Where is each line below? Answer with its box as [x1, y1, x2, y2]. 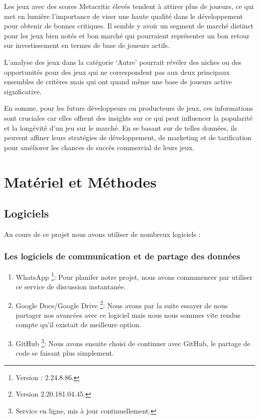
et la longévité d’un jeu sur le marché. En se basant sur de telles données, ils [4, 122, 238, 133]
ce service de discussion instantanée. [15, 281, 126, 291]
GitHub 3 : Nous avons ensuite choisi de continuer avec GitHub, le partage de [15, 336, 251, 348]
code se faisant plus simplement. [15, 348, 114, 358]
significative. [4, 86, 42, 96]
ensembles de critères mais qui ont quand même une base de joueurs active [4, 76, 232, 87]
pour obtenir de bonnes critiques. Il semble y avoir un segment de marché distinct [4, 20, 254, 31]
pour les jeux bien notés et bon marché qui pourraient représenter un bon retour [4, 30, 250, 40]
